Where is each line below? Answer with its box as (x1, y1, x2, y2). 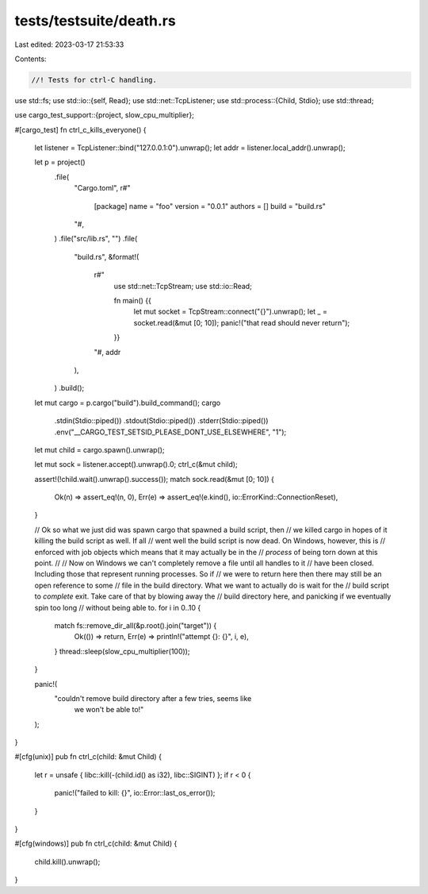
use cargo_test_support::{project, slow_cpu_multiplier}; (14, 110, 194, 120)
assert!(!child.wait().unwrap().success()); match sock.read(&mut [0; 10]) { (34, 474, 275, 484)
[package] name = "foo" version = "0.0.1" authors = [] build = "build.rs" (94, 201, 327, 210)
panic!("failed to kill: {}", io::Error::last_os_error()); (54, 788, 216, 798)
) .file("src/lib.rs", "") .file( (54, 234, 138, 244)
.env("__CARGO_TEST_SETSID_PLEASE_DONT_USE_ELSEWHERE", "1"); (54, 427, 287, 437)
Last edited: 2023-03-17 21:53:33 (14, 40, 124, 49)
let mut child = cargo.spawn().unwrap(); (34, 445, 166, 454)
